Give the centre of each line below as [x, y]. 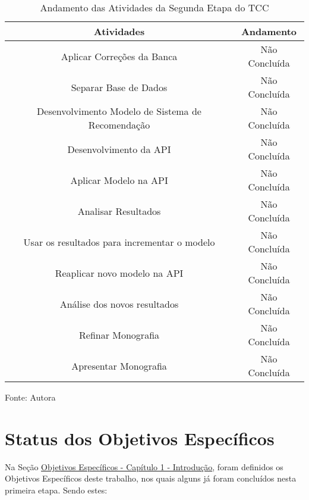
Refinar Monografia [119, 335]
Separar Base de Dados [119, 87]
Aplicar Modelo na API [119, 180]
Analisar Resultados [119, 211]
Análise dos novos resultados [119, 304]
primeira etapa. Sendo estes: [56, 490]
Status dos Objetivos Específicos [140, 438]
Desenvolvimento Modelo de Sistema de [119, 111]
